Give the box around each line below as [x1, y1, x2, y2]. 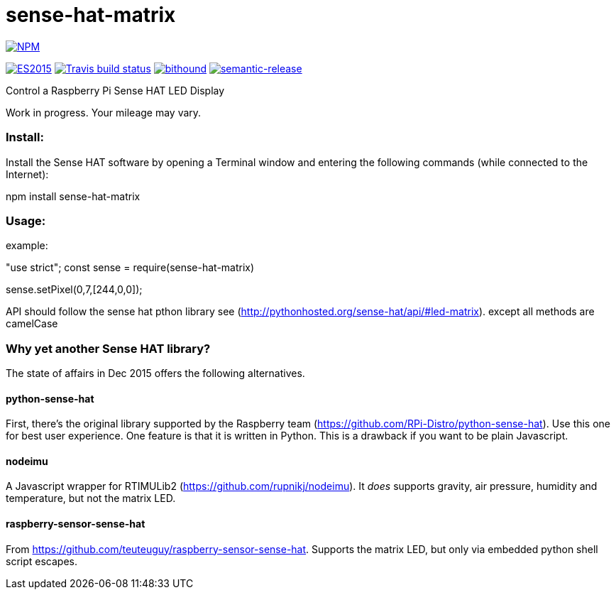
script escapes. [6, 555, 77, 567]
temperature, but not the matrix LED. [6, 492, 176, 505]
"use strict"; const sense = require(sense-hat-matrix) [6, 261, 255, 274]
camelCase [6, 317, 58, 330]
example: [6, 239, 48, 252]
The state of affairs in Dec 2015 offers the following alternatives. [6, 367, 305, 379]
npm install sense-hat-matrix [6, 190, 141, 202]
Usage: [6, 213, 46, 228]
